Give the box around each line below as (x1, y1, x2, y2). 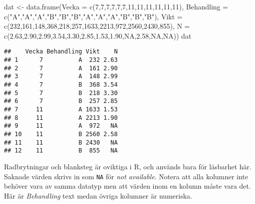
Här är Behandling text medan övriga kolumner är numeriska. (4, 190, 192, 201)
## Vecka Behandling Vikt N (4, 48, 118, 55)
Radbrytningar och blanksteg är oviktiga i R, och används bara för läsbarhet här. (4, 161, 252, 171)
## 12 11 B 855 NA (4, 147, 118, 154)
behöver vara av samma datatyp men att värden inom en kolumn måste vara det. (4, 181, 251, 191)
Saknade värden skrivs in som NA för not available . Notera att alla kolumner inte (4, 171, 248, 181)
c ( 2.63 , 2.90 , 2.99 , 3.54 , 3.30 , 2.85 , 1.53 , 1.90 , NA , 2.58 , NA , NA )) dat (4, 30, 191, 41)
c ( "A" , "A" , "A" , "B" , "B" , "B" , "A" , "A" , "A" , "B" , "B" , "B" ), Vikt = (4, 11, 183, 21)
